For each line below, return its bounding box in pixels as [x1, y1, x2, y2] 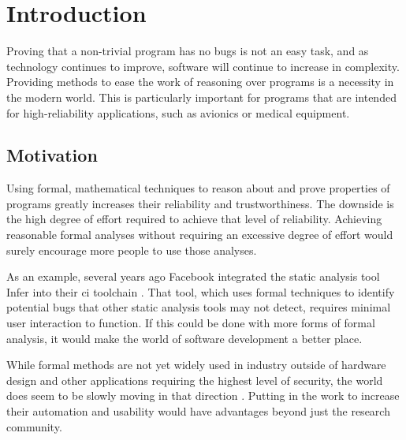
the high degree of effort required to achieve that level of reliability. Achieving [6, 211, 382, 227]
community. [6, 418, 62, 434]
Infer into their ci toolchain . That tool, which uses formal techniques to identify [6, 283, 395, 300]
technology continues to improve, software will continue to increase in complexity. [6, 58, 400, 74]
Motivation [6, 143, 98, 167]
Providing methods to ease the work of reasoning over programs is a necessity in [6, 73, 394, 90]
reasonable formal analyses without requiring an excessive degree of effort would [6, 226, 393, 243]
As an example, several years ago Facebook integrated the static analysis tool [6, 268, 380, 285]
